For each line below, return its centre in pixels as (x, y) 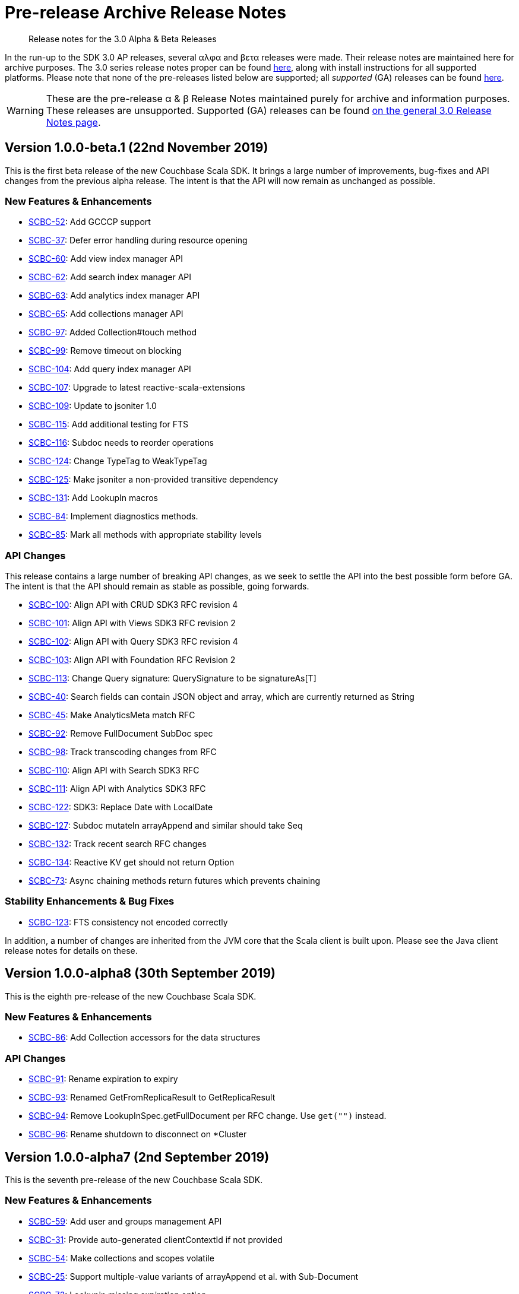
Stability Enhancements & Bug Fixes (90, 901)
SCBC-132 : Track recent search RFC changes (118, 844)
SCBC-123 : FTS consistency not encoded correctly (128, 922)
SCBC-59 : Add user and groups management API (125, 1221)
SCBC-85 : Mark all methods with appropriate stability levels (145, 535)
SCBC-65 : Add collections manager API (106, 314)
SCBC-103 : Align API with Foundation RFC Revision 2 (132, 660)
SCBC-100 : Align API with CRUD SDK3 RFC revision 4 (133, 605)
